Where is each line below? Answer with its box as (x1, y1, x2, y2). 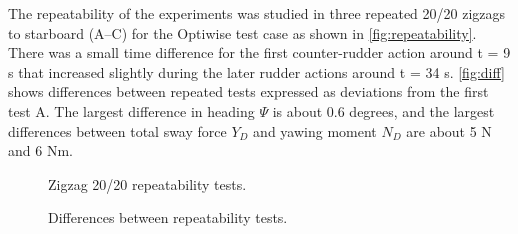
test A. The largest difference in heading (8, 100, 255, 121)
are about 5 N (406, 120, 492, 141)
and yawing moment (253, 120, 377, 141)
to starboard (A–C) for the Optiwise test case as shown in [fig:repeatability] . (8, 22, 477, 43)
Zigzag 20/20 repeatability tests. (48, 173, 247, 194)
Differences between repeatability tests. (48, 207, 288, 228)
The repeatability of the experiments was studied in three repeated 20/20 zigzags (8, 3, 506, 23)
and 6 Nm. (8, 140, 73, 161)
